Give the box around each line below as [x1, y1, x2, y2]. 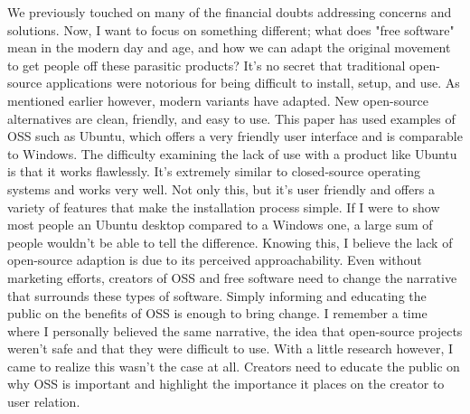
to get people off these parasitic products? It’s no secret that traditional [7, 55, 406, 74]
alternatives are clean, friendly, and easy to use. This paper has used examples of [7, 108, 456, 127]
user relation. [7, 392, 80, 411]
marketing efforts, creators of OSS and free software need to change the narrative [7, 268, 457, 287]
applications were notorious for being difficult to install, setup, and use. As [45, 73, 460, 92]
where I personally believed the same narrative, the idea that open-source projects [7, 321, 463, 340]
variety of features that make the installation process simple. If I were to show [7, 197, 440, 216]
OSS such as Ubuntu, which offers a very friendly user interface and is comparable [7, 127, 463, 146]
